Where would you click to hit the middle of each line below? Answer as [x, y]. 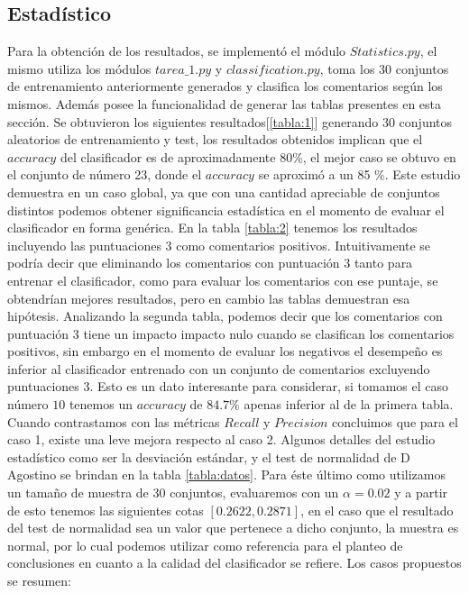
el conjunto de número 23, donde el [105, 174]
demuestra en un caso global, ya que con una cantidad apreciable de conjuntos [224, 192]
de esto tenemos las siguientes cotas [106, 510]
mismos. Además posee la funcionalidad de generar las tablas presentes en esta [225, 103]
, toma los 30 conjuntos [384, 68]
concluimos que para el [395, 421]
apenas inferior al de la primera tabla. [349, 404]
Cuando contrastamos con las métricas [114, 421]
